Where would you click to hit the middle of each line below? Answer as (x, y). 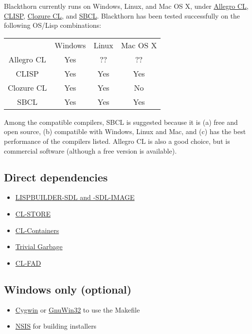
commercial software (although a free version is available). (90, 150)
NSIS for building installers (56, 326)
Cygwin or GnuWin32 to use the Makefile (78, 309)
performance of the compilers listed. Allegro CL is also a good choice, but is (117, 141)
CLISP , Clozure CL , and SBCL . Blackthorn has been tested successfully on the (122, 15)
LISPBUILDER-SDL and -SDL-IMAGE (75, 197)
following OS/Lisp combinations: (53, 25)
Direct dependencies (56, 177)
